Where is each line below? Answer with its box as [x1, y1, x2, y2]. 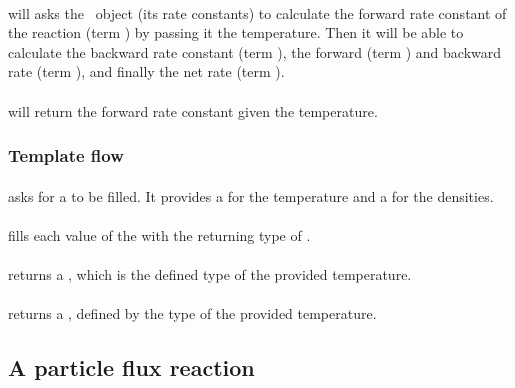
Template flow [8, 143, 124, 168]
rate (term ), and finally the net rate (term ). [8, 61, 285, 82]
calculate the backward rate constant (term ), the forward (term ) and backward [8, 41, 502, 62]
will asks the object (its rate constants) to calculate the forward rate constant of [8, 2, 507, 23]
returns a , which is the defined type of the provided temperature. [8, 263, 412, 284]
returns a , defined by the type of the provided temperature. [8, 303, 377, 324]
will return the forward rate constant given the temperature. [8, 100, 378, 121]
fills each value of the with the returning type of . [8, 224, 311, 245]
